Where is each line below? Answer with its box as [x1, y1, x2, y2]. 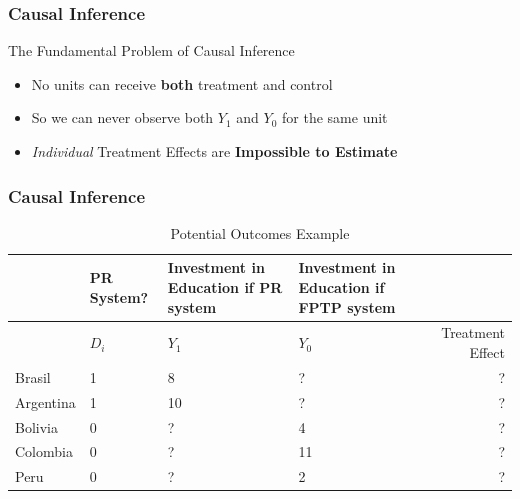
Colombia [15, 441, 73, 462]
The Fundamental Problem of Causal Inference [8, 40, 295, 61]
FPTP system [298, 296, 396, 317]
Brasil [15, 366, 51, 387]
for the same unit [282, 107, 388, 128]
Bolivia [15, 416, 58, 437]
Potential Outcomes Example [170, 222, 350, 243]
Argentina [15, 391, 76, 412]
